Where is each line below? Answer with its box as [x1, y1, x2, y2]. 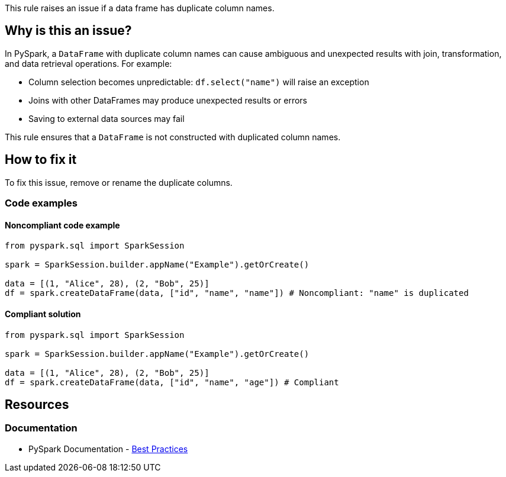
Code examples [5, 197, 78, 210]
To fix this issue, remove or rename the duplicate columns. [5, 177, 233, 188]
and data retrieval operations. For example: [5, 58, 172, 69]
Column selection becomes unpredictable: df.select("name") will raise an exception [28, 76, 369, 87]
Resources [5, 397, 69, 412]
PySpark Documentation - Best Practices [28, 443, 188, 454]
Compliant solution [5, 308, 81, 319]
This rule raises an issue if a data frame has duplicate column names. [5, 3, 275, 13]
